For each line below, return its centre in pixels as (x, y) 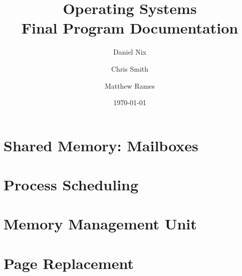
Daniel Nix (130, 52)
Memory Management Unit (100, 224)
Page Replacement (69, 263)
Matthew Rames (130, 85)
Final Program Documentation (130, 28)
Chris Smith (130, 68)
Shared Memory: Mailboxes (101, 145)
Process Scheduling (71, 185)
